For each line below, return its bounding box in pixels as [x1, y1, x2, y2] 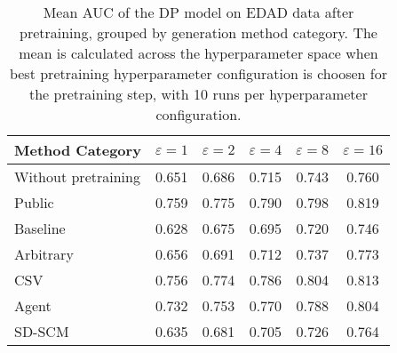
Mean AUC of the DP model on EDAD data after [43, 2, 354, 22]
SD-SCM [14, 321, 69, 341]
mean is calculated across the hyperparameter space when [19, 43, 378, 63]
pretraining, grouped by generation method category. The [19, 22, 377, 43]
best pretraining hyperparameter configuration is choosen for [9, 63, 387, 84]
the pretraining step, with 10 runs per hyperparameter [28, 84, 368, 104]
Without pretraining [14, 166, 140, 187]
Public [14, 192, 54, 213]
